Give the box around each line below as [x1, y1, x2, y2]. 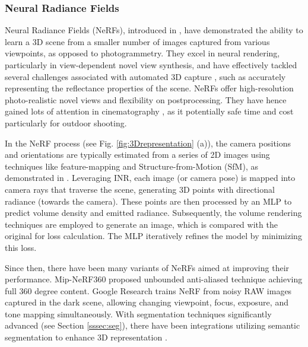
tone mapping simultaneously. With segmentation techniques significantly [5, 307, 272, 320]
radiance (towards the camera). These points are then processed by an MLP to [5, 195, 292, 207]
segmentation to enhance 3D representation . [5, 331, 167, 343]
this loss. [5, 241, 37, 253]
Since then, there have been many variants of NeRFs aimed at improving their [5, 261, 290, 273]
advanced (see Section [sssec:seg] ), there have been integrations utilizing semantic [5, 319, 300, 332]
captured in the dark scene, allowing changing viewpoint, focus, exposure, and [5, 296, 288, 308]
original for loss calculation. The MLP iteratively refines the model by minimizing [5, 230, 302, 242]
